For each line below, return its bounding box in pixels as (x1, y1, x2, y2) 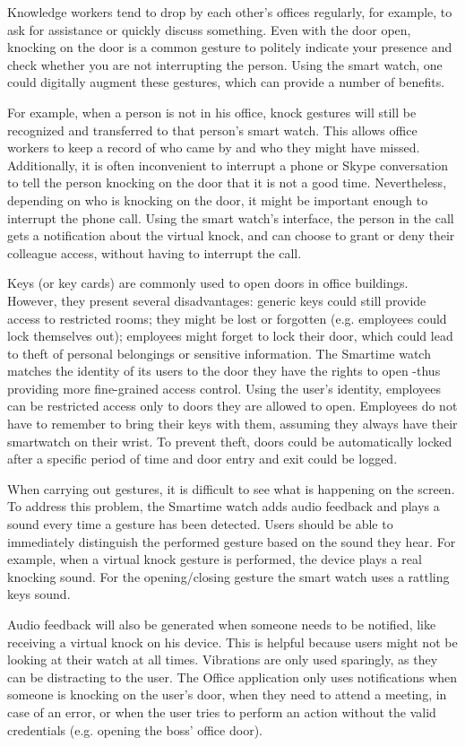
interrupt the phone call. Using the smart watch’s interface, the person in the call (7, 208, 454, 227)
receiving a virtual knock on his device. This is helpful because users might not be (7, 632, 458, 651)
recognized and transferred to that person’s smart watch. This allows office (7, 120, 418, 139)
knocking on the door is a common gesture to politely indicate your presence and (7, 38, 452, 56)
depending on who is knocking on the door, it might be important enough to (7, 190, 428, 209)
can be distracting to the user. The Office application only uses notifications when (7, 667, 458, 686)
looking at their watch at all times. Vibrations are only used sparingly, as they (7, 650, 438, 669)
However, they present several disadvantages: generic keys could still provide (7, 291, 426, 309)
